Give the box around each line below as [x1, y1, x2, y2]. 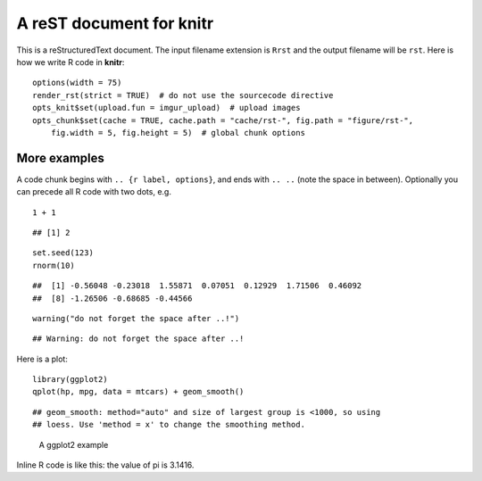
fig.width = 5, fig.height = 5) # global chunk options [50, 128, 305, 137]
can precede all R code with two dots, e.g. [16, 187, 171, 197]
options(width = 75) [32, 78, 122, 88]
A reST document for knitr [16, 13, 214, 33]
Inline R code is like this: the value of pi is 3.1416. [16, 460, 195, 470]
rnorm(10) [32, 260, 75, 270]
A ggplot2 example [38, 439, 109, 450]
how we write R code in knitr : [16, 56, 125, 67]
